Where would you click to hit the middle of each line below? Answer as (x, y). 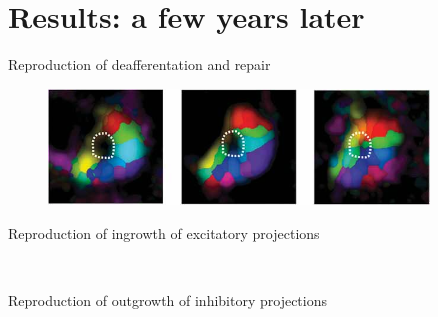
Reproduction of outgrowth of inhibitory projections (168, 300)
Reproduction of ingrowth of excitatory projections (164, 233)
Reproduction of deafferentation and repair (139, 64)
